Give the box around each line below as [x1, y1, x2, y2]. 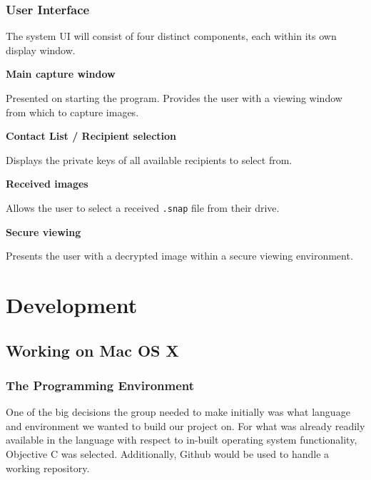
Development [6, 290, 138, 319]
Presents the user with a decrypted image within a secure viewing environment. [6, 248, 353, 263]
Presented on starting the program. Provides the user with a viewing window [6, 91, 342, 105]
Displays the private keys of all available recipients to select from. [6, 152, 293, 167]
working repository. [6, 460, 90, 475]
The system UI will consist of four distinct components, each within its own [6, 29, 337, 44]
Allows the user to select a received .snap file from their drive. [6, 200, 280, 215]
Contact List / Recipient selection [6, 128, 177, 143]
